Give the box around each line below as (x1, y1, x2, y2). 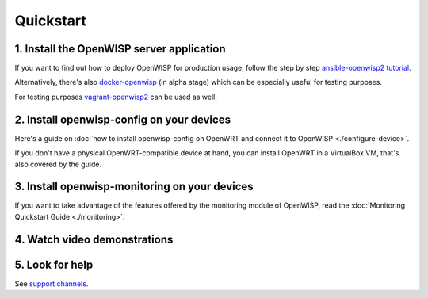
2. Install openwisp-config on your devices (14, 113, 231, 126)
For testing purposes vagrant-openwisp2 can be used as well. (14, 92, 217, 101)
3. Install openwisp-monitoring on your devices (14, 180, 254, 193)
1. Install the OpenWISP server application (14, 42, 226, 55)
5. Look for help (14, 258, 94, 271)
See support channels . (14, 278, 89, 288)
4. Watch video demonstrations (14, 232, 174, 246)
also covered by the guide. (14, 159, 102, 169)
